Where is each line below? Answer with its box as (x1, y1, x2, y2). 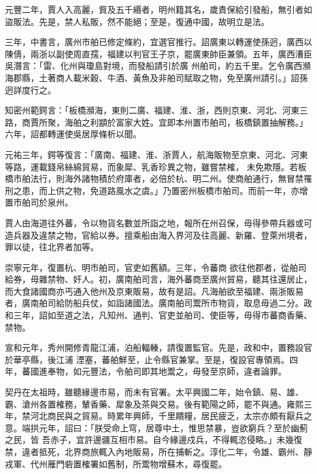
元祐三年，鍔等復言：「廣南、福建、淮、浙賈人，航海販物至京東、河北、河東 (5, 148, 308, 160)
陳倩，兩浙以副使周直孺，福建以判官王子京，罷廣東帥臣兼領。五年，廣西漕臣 (5, 47, 312, 60)
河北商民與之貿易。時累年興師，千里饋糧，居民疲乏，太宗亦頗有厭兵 (30, 409, 304, 422)
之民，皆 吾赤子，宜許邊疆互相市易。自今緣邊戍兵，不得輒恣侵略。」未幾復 (5, 433, 302, 446)
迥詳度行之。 (5, 83, 56, 96)
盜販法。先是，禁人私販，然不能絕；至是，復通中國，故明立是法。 (5, 15, 269, 27)
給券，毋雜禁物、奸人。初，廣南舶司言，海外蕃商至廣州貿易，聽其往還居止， (5, 273, 312, 285)
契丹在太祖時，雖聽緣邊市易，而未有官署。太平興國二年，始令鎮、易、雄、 (5, 386, 304, 398)
